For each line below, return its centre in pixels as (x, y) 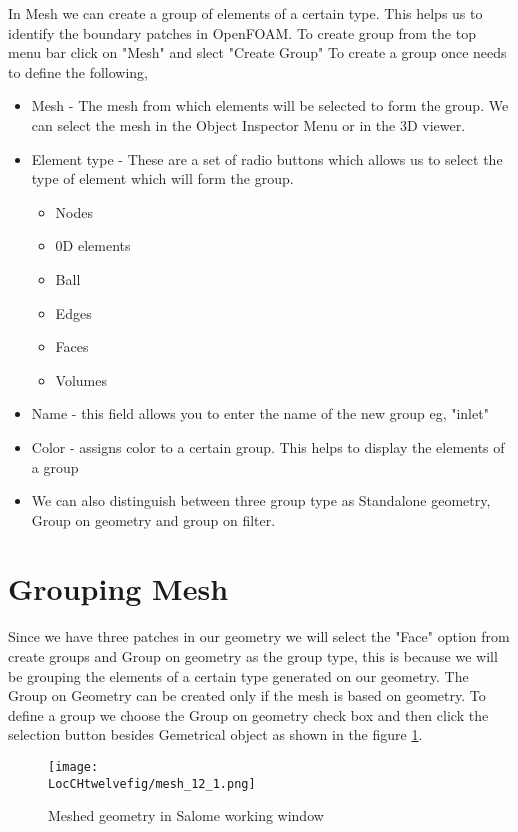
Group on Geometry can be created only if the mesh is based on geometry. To (247, 695)
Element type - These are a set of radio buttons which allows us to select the (267, 158)
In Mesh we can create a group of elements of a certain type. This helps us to (245, 13)
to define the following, (78, 71)
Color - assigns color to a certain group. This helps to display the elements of (268, 446)
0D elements (93, 245)
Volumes (81, 379)
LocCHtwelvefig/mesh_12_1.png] (152, 783)
